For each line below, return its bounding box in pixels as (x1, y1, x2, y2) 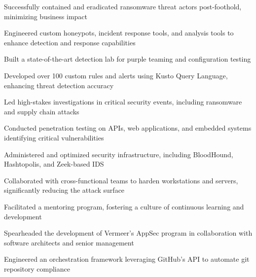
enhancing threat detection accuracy (4, 80, 114, 90)
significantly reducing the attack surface (4, 185, 125, 195)
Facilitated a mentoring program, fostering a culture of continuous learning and (4, 201, 244, 211)
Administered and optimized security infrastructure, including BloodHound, (4, 149, 233, 159)
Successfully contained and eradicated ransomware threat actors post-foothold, (4, 1, 242, 11)
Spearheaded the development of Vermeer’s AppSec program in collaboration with (4, 228, 253, 238)
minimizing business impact (4, 11, 88, 21)
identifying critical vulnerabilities (4, 132, 104, 142)
